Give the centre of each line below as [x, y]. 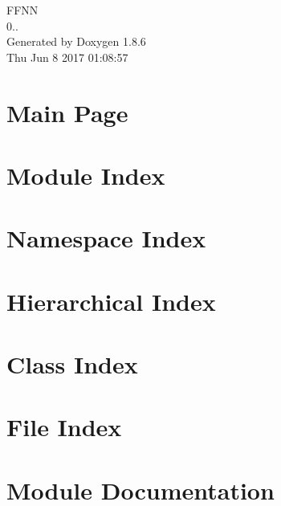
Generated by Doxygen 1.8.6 [76, 41]
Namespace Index [106, 238]
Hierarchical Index [111, 301]
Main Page [67, 112]
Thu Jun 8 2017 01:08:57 [67, 57]
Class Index [72, 364]
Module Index [86, 175]
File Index [64, 427]
